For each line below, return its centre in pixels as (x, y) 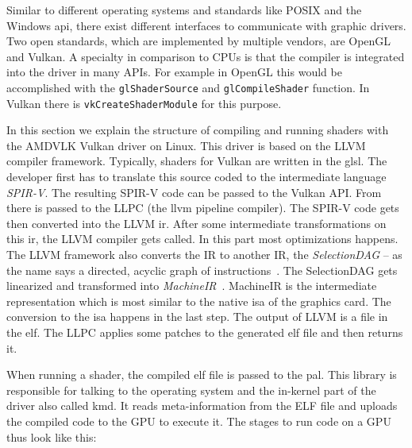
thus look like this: (52, 436)
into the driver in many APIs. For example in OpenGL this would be (174, 72)
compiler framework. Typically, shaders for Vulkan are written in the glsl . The (197, 161)
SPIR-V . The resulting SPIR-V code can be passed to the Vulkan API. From (194, 192)
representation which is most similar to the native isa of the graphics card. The (199, 301)
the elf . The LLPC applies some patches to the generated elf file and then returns (205, 332)
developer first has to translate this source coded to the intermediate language (196, 177)
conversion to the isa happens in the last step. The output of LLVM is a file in (197, 317)
